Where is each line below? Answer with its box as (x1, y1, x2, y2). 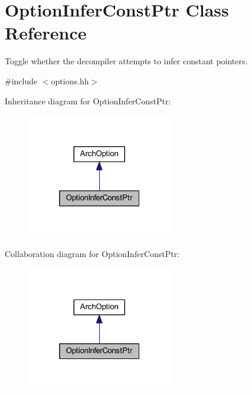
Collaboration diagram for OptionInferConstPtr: (5, 248, 180, 260)
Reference (5, 21, 87, 45)
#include (5, 74, 38, 87)
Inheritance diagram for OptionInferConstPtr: (5, 94, 171, 107)
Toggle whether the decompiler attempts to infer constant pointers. (5, 55, 248, 67)
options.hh (51, 74, 89, 87)
